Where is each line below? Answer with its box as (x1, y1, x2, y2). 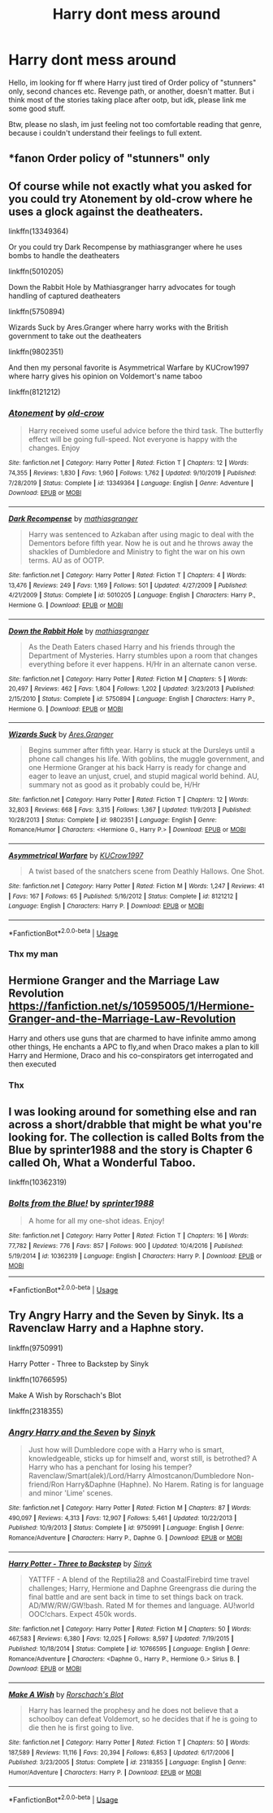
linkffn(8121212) (8, 388, 61, 397)
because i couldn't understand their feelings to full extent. (8, 128, 202, 138)
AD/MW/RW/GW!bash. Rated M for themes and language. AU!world (28, 1601, 255, 1610)
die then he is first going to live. (28, 1723, 134, 1732)
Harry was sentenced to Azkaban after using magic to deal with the (28, 530, 254, 540)
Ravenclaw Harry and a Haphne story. (8, 1321, 205, 1335)
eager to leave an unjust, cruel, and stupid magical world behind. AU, (28, 771, 260, 782)
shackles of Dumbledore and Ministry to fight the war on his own (28, 547, 245, 557)
